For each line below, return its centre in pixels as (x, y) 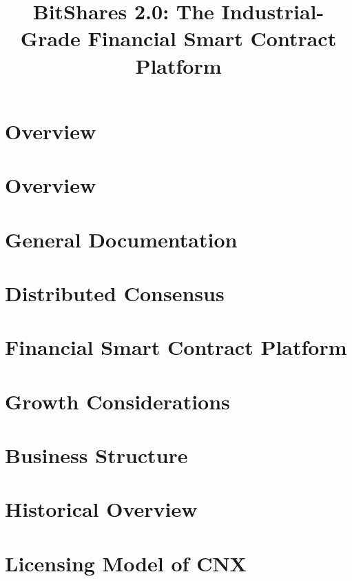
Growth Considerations (117, 401)
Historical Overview (101, 509)
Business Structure (96, 455)
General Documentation (121, 239)
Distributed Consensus (115, 293)
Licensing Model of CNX (126, 563)
